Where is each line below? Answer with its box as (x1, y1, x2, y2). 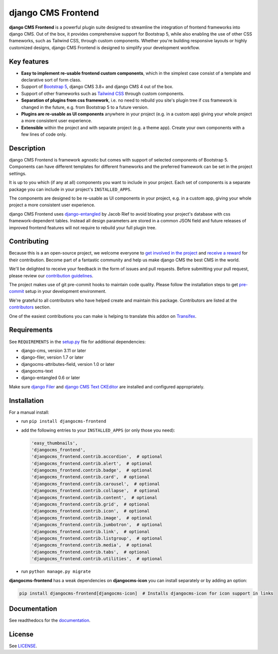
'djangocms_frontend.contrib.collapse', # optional (31, 488, 160, 493)
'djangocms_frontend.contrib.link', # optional (31, 528, 150, 534)
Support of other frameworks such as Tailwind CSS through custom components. (21, 91, 185, 96)
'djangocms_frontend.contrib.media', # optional (31, 543, 152, 548)
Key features (9, 57, 49, 66)
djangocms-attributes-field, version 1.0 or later (21, 361, 115, 367)
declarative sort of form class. (21, 77, 82, 83)
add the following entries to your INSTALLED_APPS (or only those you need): (21, 427, 175, 433)
